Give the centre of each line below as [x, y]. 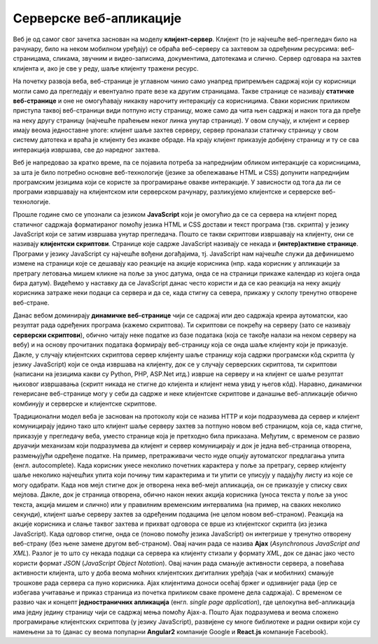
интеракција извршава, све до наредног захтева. [86, 150]
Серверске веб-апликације [97, 18]
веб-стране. [31, 302]
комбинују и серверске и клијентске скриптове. [85, 403]
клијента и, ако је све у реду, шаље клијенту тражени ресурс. [106, 68]
